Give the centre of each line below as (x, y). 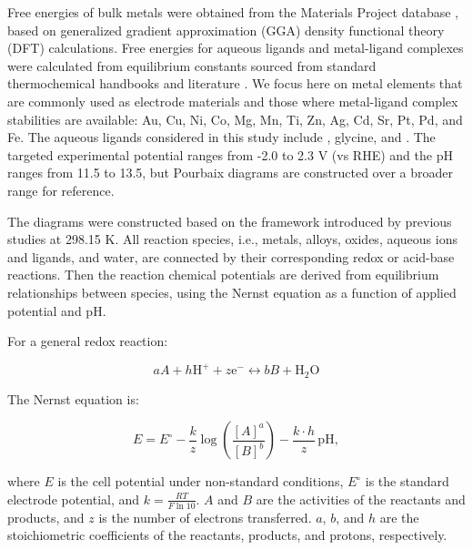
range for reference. (61, 190)
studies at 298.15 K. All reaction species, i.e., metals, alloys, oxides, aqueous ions (232, 239)
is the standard (407, 481)
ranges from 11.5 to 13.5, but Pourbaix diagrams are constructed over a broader (231, 173)
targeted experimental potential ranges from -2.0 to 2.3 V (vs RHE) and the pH (230, 154)
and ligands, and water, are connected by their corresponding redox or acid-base (231, 256)
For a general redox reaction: (88, 341)
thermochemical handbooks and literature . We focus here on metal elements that (235, 83)
